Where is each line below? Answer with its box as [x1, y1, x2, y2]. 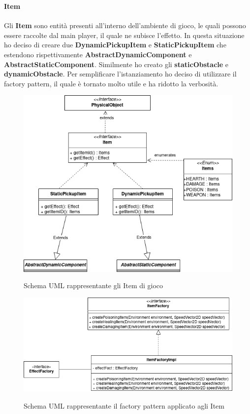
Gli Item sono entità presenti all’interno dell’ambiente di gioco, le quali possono [4, 20, 246, 31]
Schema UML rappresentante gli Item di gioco [24, 280, 163, 291]
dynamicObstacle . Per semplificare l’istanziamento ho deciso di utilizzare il [4, 69, 237, 79]
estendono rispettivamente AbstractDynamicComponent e [4, 49, 192, 59]
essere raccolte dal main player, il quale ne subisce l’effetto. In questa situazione [4, 30, 245, 40]
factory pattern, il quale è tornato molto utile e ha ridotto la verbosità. [4, 78, 219, 88]
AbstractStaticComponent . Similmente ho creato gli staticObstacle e [4, 59, 229, 69]
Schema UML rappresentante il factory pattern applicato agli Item [24, 401, 224, 411]
